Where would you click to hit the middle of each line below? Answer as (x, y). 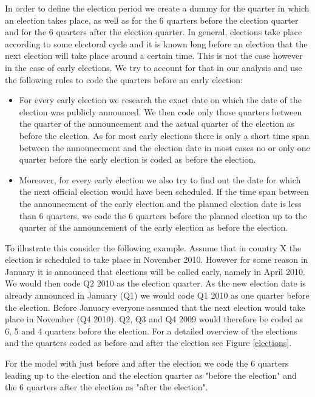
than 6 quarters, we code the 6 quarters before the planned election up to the (163, 215)
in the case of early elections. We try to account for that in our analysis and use (154, 67)
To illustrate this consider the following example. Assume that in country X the (153, 247)
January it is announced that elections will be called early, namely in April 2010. (155, 271)
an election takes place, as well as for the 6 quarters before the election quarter (152, 20)
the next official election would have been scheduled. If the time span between (164, 192)
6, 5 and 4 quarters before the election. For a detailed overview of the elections (151, 331)
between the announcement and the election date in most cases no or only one (164, 147)
